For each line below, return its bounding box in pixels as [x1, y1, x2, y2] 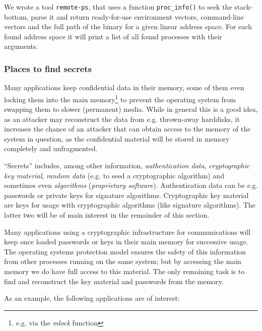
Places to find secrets [4, 62, 92, 75]
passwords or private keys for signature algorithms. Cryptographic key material [4, 189, 249, 200]
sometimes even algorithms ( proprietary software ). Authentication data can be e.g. [4, 180, 258, 190]
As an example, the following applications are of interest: [4, 293, 180, 303]
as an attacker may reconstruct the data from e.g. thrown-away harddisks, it [4, 113, 240, 124]
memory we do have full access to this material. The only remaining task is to [4, 266, 245, 276]
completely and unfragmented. [4, 143, 98, 154]
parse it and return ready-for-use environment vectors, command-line [31, 11, 244, 22]
